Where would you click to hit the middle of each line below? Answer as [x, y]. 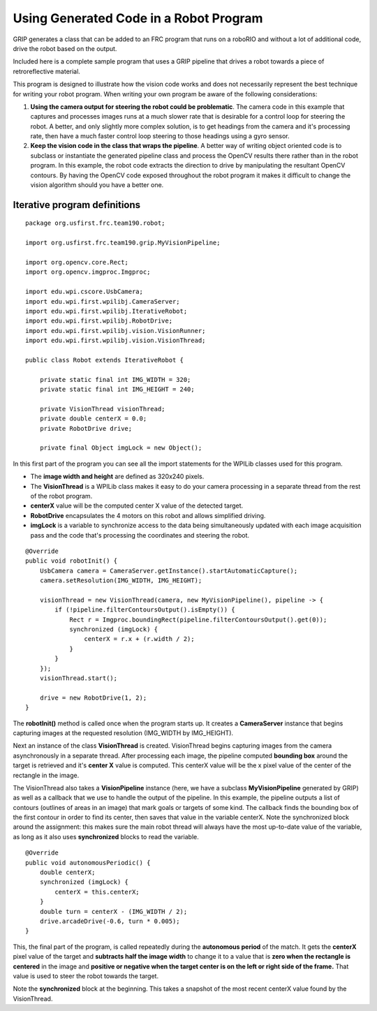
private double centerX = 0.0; [93, 419]
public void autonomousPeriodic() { [88, 863]
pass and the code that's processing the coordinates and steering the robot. [140, 535]
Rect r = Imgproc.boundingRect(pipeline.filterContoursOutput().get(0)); [198, 619]
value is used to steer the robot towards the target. [86, 976]
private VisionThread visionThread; [102, 409]
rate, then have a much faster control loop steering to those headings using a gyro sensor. [160, 136]
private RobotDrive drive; [86, 428]
